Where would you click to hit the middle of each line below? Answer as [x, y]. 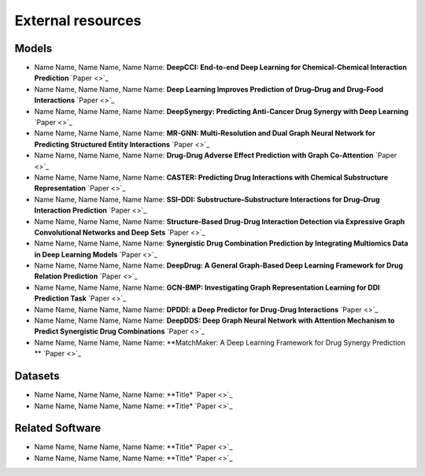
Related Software [58, 428]
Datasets [37, 376]
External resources [78, 20]
